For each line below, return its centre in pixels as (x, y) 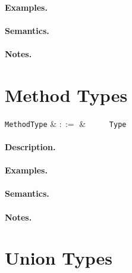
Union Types (59, 258)
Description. (30, 146)
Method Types (66, 94)
